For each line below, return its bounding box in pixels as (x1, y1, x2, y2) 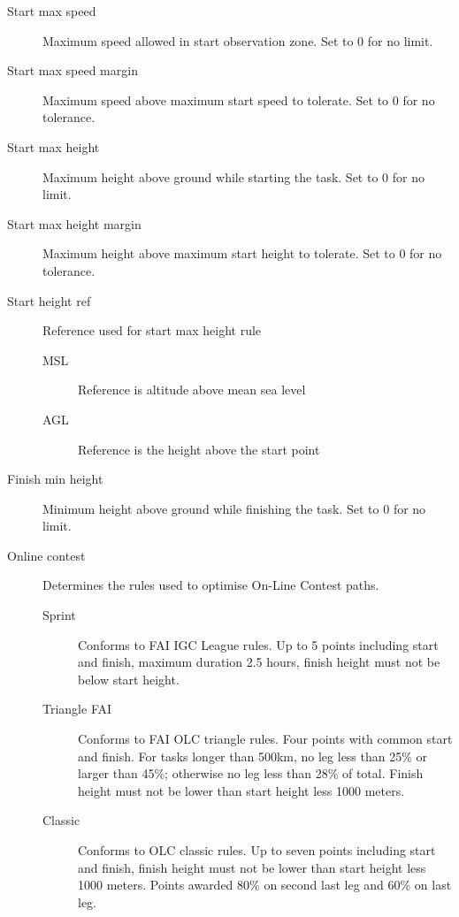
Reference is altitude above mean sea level (78, 380, 306, 399)
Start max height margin (7, 214, 142, 233)
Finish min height (7, 470, 103, 488)
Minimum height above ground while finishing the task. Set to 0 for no (42, 499, 426, 517)
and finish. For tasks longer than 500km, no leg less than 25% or (78, 746, 428, 765)
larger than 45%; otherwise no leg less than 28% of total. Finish (78, 764, 424, 783)
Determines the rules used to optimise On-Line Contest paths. (42, 576, 379, 594)
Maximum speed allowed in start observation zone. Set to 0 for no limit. (42, 31, 433, 50)
